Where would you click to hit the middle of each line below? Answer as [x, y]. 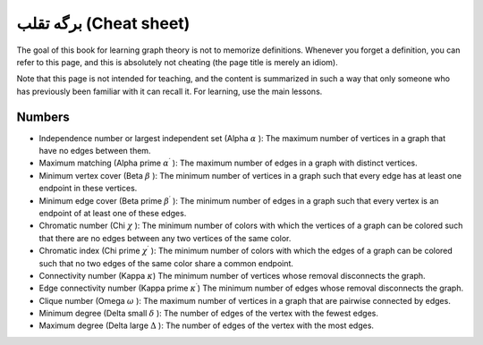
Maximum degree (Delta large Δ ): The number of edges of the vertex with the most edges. [207, 325]
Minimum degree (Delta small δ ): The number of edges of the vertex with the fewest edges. [209, 314]
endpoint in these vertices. [88, 189]
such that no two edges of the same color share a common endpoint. [166, 263]
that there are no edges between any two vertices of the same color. [165, 238]
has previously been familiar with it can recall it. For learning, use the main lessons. [169, 91]
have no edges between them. [95, 151]
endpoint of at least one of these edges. [113, 213]
